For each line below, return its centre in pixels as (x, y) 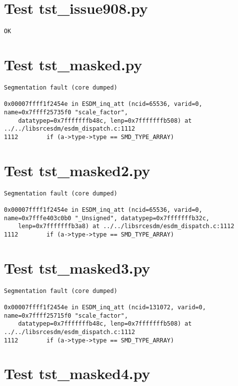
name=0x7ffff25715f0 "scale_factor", (66, 315)
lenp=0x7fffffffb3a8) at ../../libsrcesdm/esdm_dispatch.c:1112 (126, 226)
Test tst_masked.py (73, 64)
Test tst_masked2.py (77, 170)
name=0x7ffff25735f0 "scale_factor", (66, 112)
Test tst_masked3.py (77, 267)
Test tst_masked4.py (77, 373)
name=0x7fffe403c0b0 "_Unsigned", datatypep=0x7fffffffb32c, (107, 218)
